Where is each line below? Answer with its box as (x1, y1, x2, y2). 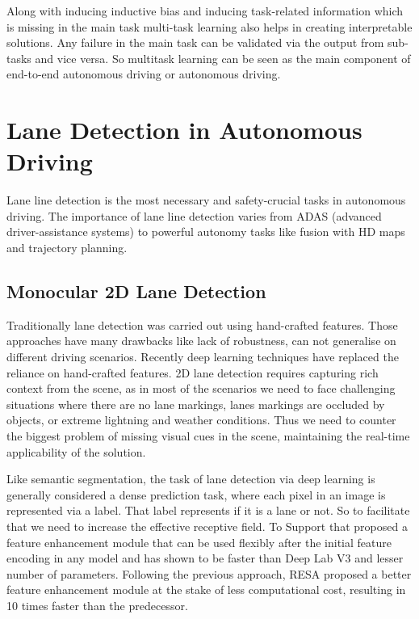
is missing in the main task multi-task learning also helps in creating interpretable (6, 18, 413, 35)
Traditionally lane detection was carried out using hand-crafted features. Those (6, 316, 398, 333)
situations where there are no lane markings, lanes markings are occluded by (6, 395, 385, 412)
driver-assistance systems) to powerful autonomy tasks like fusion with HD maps (6, 223, 405, 240)
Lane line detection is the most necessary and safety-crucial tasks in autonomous (6, 192, 406, 208)
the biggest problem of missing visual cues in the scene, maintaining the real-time (6, 427, 410, 444)
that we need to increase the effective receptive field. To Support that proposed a (6, 517, 408, 534)
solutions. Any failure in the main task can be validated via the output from (6, 34, 384, 51)
